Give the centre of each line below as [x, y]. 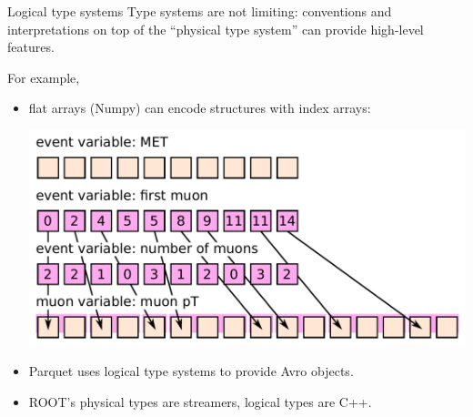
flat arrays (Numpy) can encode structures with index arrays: [200, 108]
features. [31, 47]
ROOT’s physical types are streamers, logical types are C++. [200, 401]
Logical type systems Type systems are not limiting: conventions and [200, 11]
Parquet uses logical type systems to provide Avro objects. [191, 370]
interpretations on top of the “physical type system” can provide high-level [216, 29]
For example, [44, 77]
